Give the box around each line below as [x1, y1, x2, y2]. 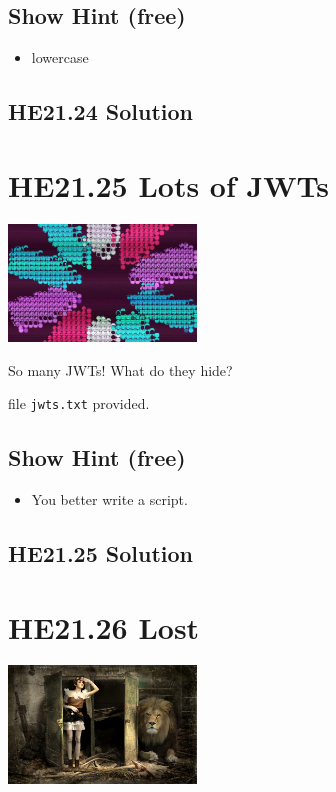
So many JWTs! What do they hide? [8, 359, 233, 380]
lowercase [31, 47, 89, 68]
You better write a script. [31, 488, 188, 509]
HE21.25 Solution [8, 537, 194, 568]
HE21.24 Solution [8, 96, 194, 127]
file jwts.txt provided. [8, 393, 150, 414]
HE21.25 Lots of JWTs [8, 164, 329, 205]
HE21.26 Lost [8, 606, 200, 647]
